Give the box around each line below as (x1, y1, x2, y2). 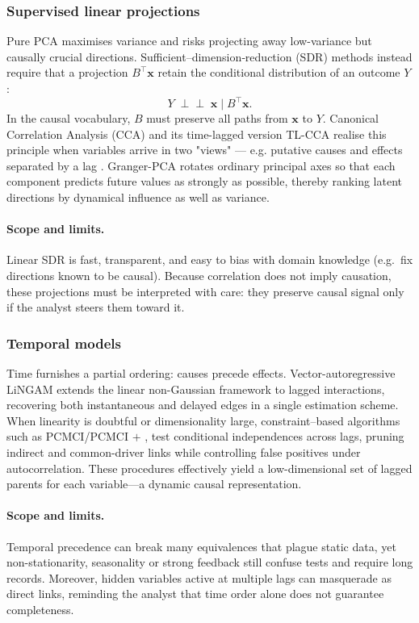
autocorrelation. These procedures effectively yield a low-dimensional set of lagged (6, 459, 413, 476)
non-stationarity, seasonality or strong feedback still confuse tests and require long (6, 554, 413, 571)
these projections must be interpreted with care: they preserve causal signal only (6, 282, 404, 299)
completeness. (6, 600, 74, 617)
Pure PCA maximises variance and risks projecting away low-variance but (6, 32, 372, 49)
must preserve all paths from (146, 110, 288, 127)
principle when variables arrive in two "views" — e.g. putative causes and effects (6, 141, 403, 158)
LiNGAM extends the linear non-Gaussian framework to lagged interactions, (6, 380, 385, 397)
